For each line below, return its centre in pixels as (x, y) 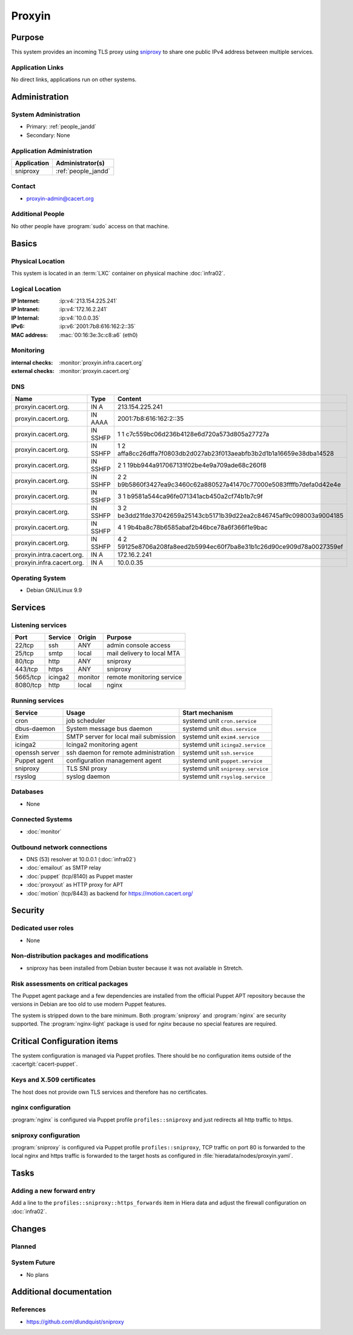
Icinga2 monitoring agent (102, 744)
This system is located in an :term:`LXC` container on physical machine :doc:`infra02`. (118, 273)
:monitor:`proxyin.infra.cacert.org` (101, 362)
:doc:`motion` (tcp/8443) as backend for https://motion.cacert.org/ (110, 893)
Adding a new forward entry (53, 1191)
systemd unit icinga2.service (224, 744)
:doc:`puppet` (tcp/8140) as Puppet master (80, 876)
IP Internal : (25, 318)
